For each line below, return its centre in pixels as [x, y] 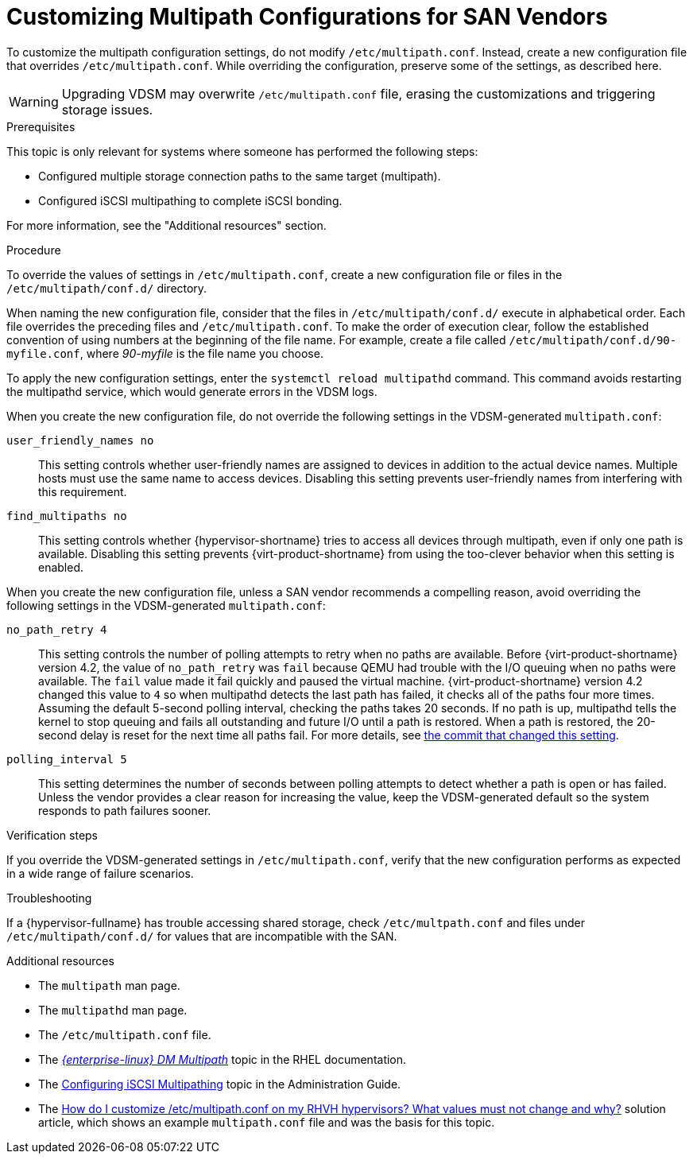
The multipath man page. [109, 985]
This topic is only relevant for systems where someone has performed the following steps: [242, 151]
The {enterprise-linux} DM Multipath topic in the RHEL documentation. [223, 1059]
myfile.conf [43, 353]
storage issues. [107, 109]
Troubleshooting [49, 898]
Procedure [34, 250]
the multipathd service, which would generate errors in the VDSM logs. [192, 391]
